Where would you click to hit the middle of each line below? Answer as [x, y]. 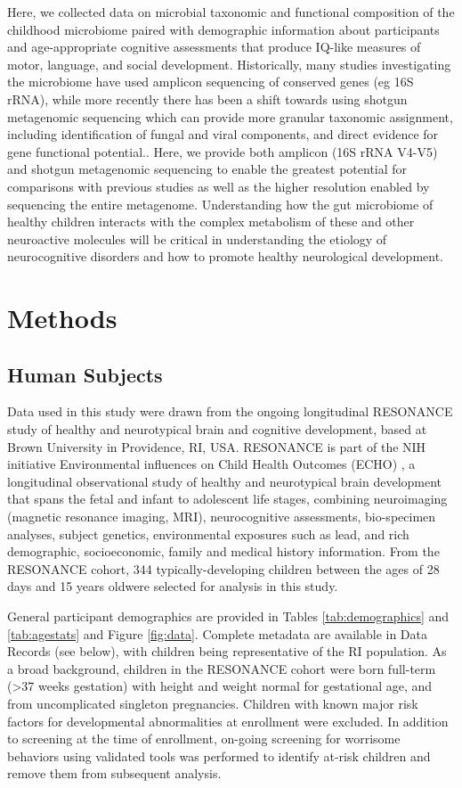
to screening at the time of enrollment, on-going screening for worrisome [204, 739]
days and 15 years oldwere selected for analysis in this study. [173, 586]
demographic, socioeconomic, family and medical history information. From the [223, 551]
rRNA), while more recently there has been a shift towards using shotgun [207, 98]
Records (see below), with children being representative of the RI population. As [227, 651]
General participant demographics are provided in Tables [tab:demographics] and [228, 616]
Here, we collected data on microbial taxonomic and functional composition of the [231, 12]
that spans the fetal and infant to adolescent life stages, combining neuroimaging [227, 499]
